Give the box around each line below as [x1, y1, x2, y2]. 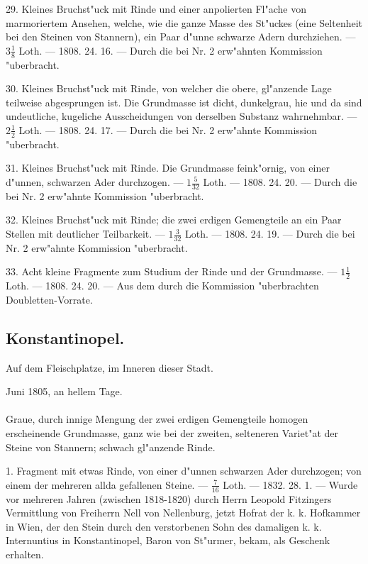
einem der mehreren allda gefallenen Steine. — [6, 477, 208, 492]
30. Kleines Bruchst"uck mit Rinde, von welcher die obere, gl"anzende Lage [6, 81, 332, 96]
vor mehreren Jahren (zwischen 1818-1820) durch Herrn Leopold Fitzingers [6, 491, 332, 506]
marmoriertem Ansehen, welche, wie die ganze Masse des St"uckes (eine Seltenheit [6, 15, 363, 30]
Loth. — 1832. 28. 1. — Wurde [223, 477, 358, 492]
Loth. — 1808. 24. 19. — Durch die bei [184, 226, 355, 241]
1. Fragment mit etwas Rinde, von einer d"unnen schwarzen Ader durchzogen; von [6, 463, 362, 478]
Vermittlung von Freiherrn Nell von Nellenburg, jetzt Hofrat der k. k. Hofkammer [6, 505, 361, 520]
